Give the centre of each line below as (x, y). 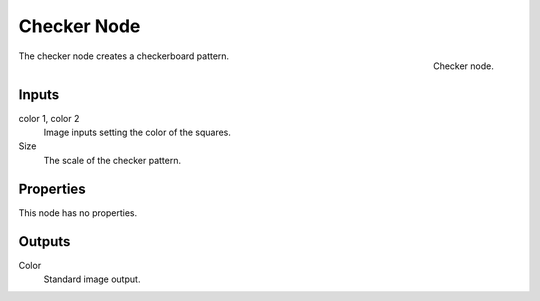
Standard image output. (92, 279)
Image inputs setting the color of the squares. (137, 132)
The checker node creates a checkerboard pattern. (124, 56)
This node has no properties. (78, 212)
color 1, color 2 (49, 118)
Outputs (44, 241)
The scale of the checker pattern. (112, 160)
